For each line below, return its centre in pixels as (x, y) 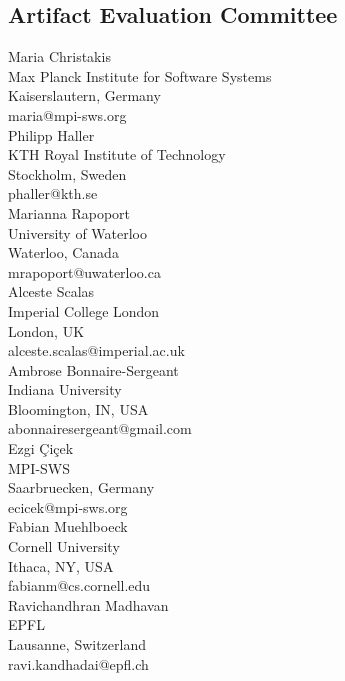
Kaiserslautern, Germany (84, 95)
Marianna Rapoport (69, 212)
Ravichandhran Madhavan (88, 604)
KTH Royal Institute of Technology (117, 154)
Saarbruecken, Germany (81, 487)
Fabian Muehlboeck (68, 526)
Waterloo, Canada (63, 252)
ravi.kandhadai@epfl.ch (78, 663)
